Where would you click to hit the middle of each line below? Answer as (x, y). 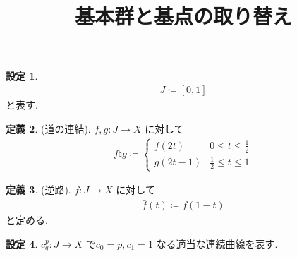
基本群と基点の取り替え (183, 16)
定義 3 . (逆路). (38, 190)
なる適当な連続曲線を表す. (217, 243)
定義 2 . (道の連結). (48, 128)
